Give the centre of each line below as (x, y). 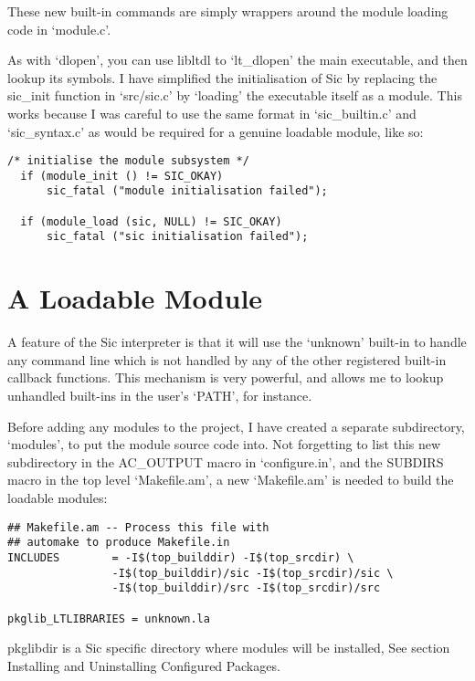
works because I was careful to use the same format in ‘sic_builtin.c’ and (212, 113)
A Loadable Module (135, 298)
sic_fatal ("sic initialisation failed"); (177, 237)
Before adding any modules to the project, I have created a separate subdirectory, (236, 426)
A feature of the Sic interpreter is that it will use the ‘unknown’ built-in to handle (237, 342)
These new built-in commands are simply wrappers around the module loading (228, 11)
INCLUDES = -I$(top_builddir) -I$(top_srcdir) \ (181, 557)
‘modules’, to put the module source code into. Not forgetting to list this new (224, 444)
